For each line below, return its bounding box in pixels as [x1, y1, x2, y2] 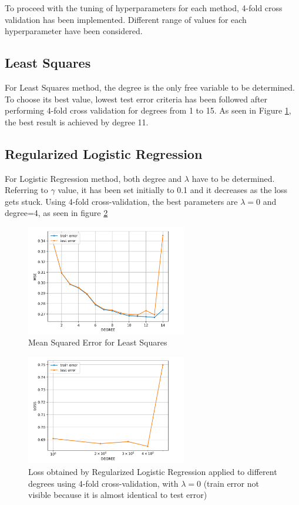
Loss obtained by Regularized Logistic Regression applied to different [28, 466, 277, 478]
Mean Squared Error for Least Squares [28, 336, 167, 348]
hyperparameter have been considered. [5, 25, 143, 37]
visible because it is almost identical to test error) [28, 489, 207, 501]
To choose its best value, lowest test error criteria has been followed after [5, 92, 268, 105]
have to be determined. [192, 172, 275, 184]
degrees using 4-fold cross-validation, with [28, 477, 179, 489]
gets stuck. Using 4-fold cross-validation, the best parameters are [5, 195, 238, 207]
